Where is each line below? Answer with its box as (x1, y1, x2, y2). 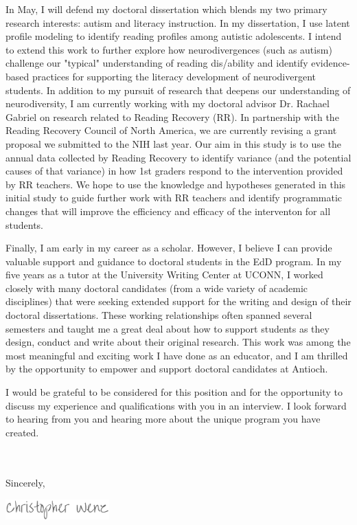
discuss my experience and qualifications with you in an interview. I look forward (5, 398, 347, 412)
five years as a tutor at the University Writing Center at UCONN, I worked (5, 267, 323, 282)
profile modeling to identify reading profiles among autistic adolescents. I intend (5, 29, 342, 43)
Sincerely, (5, 475, 45, 489)
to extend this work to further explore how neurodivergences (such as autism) (5, 42, 332, 56)
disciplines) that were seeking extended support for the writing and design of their (5, 294, 352, 309)
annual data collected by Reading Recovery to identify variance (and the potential (5, 150, 352, 164)
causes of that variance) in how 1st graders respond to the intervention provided (5, 164, 343, 178)
